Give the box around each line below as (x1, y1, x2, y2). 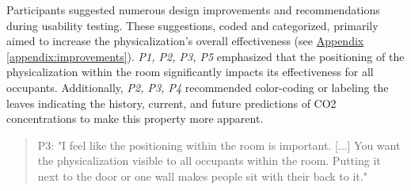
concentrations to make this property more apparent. (6, 110, 264, 127)
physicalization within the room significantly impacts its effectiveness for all (6, 63, 374, 80)
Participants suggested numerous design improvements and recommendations (6, 2, 380, 17)
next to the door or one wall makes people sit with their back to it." (37, 167, 367, 184)
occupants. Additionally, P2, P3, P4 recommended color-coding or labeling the (6, 78, 389, 95)
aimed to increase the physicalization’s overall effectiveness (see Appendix (6, 32, 364, 49)
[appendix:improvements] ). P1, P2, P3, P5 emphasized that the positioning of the (6, 48, 405, 64)
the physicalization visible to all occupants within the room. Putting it (37, 152, 381, 169)
